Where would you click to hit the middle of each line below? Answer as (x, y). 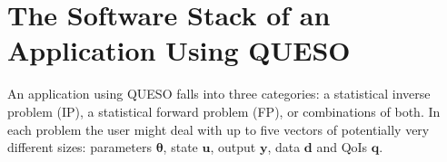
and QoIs (342, 147)
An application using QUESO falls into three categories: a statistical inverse (219, 94)
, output (233, 147)
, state (180, 147)
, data (284, 147)
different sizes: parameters (79, 147)
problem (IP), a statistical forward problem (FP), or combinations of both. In (224, 111)
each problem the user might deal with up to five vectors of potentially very (219, 129)
